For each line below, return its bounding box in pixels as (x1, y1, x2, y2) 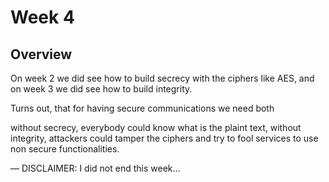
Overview (10, 46, 73, 63)
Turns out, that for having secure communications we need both (10, 102, 275, 114)
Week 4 (10, 6, 75, 29)
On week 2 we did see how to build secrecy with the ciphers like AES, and (10, 72, 315, 84)
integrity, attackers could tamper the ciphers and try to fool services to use (10, 132, 319, 144)
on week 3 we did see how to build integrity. (10, 83, 193, 95)
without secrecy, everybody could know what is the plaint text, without (10, 122, 302, 133)
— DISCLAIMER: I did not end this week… (10, 162, 181, 174)
